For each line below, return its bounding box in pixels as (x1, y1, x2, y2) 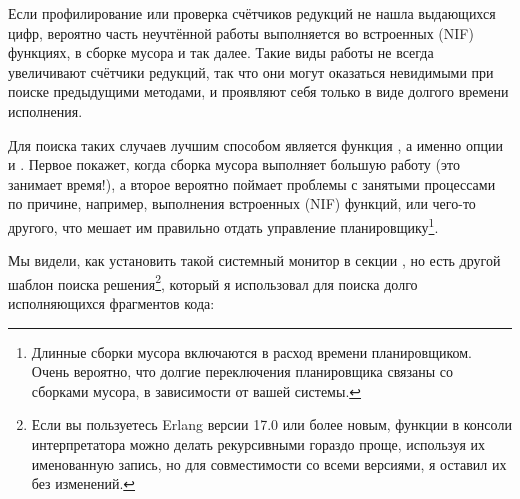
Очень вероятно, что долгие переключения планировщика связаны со (31, 361, 454, 382)
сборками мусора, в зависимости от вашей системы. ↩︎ (31, 380, 362, 401)
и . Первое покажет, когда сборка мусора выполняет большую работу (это (8, 154, 460, 175)
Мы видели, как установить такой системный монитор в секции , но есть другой (8, 250, 501, 271)
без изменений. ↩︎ (31, 473, 136, 494)
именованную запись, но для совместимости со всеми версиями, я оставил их (31, 453, 507, 474)
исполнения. (8, 100, 83, 121)
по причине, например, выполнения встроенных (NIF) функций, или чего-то (8, 193, 476, 214)
